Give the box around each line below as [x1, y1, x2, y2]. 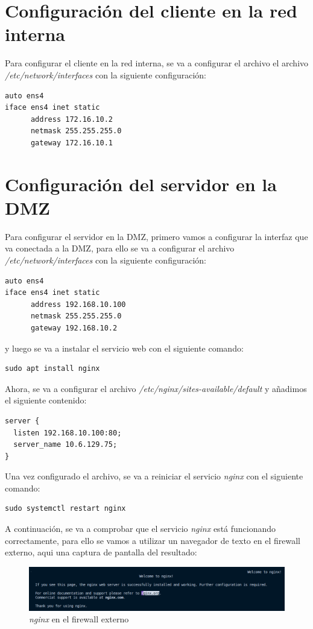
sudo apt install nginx [5, 364, 100, 373]
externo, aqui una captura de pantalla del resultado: [5, 546, 197, 558]
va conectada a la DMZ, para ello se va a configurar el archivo [5, 242, 235, 254]
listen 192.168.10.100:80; [13, 428, 122, 437]
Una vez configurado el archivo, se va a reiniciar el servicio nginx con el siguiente [5, 470, 303, 482]
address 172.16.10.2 [30, 115, 113, 124]
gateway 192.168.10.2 [30, 323, 118, 332]
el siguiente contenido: [5, 394, 87, 406]
